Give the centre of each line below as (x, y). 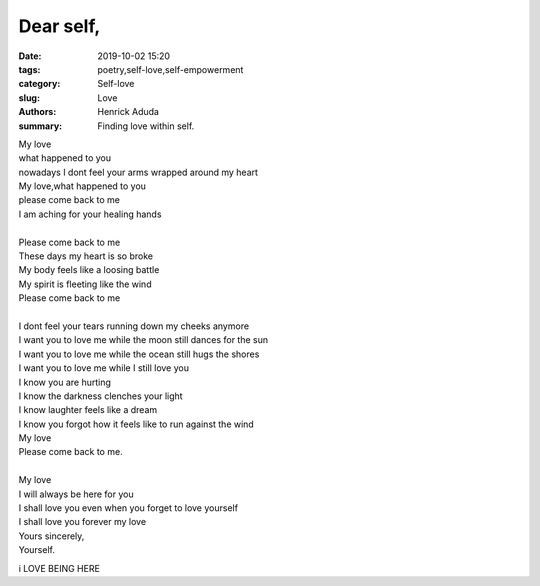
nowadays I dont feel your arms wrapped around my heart (138, 172)
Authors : (37, 112)
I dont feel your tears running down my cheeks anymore (134, 326)
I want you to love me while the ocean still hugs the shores (139, 354)
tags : (29, 69)
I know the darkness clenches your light (101, 396)
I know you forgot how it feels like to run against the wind (136, 424)
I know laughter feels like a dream (88, 410)
